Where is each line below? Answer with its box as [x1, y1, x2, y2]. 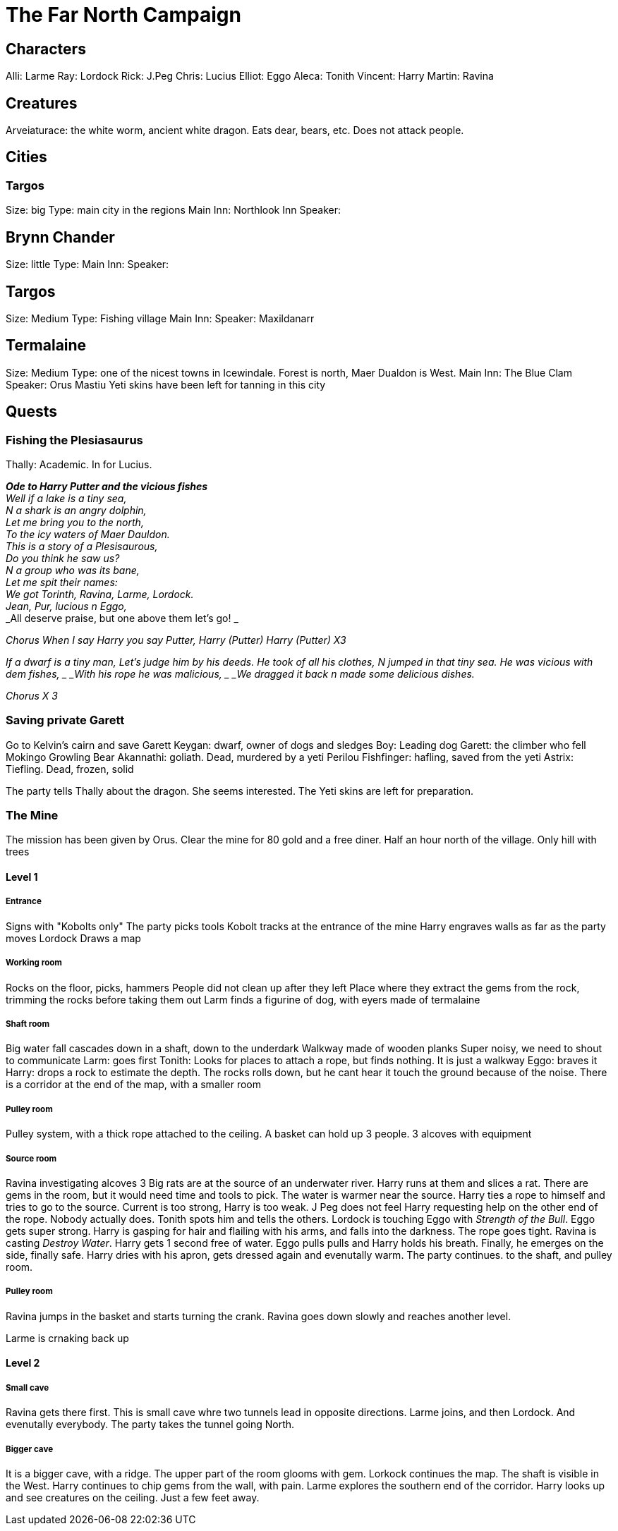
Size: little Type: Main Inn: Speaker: [6, 258, 169, 271]
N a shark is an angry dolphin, [6, 504, 147, 516]
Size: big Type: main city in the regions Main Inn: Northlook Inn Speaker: [6, 204, 341, 216]
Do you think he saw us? [6, 551, 120, 564]
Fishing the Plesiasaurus [6, 432, 143, 447]
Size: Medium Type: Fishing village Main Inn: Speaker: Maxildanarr [6, 312, 315, 324]
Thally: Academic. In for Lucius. [6, 458, 152, 470]
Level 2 [6, 1357, 40, 1370]
